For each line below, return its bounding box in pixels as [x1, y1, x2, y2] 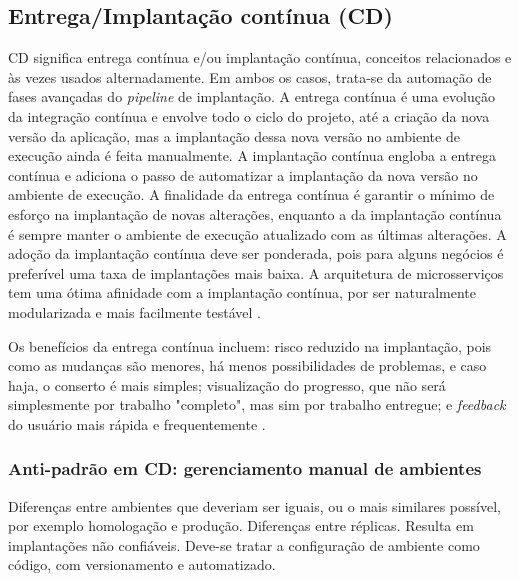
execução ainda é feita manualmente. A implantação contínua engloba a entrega [8, 145, 497, 166]
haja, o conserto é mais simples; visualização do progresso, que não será [8, 374, 446, 395]
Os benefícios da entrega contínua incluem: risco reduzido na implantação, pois [8, 335, 492, 356]
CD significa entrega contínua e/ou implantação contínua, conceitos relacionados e [8, 47, 512, 68]
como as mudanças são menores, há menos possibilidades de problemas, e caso [8, 355, 487, 376]
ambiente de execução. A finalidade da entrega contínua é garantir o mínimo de [8, 184, 495, 205]
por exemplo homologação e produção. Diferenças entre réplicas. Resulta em [8, 515, 474, 536]
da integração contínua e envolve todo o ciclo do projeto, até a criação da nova [8, 105, 490, 126]
